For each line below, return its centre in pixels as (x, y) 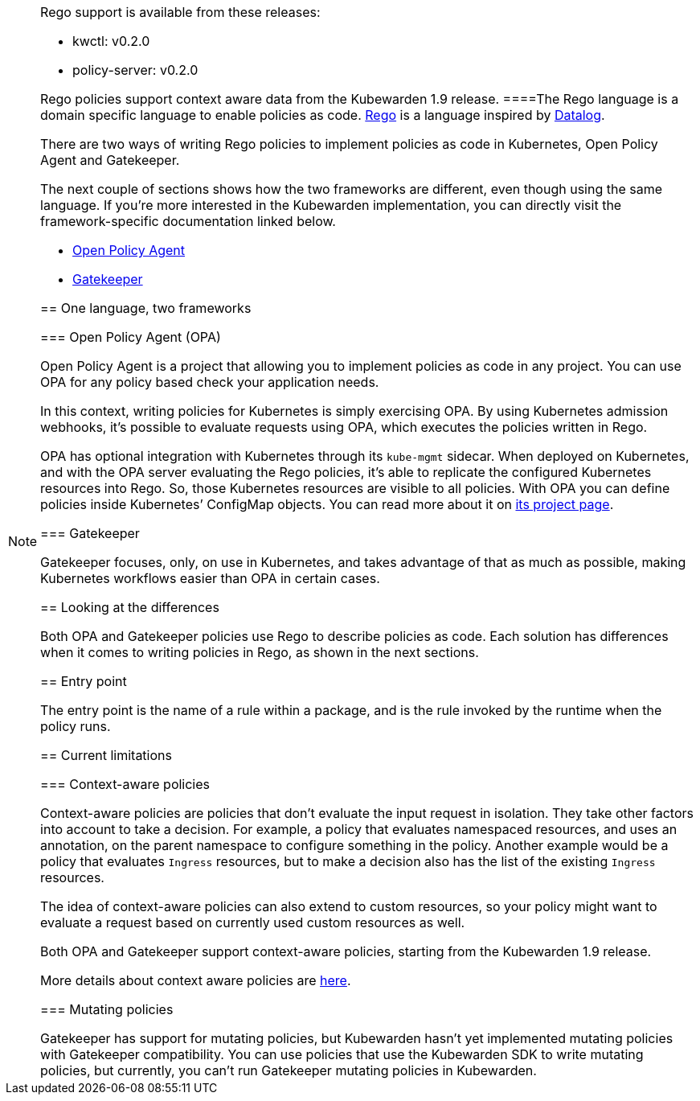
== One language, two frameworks (146, 308)
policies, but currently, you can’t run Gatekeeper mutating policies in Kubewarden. (289, 1070)
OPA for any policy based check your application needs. (210, 382)
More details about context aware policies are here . (196, 980)
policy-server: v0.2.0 (135, 70)
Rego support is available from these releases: (180, 12)
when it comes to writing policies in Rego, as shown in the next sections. (260, 652)
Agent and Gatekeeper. (110, 160)
